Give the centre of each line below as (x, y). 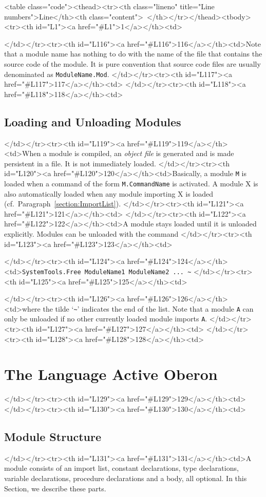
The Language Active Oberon (111, 374)
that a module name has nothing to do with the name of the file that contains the (133, 54)
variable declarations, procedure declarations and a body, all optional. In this (126, 478)
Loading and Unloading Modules (93, 121)
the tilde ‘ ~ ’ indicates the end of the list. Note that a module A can (148, 308)
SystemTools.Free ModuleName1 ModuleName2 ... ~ (107, 272)
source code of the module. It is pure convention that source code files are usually (132, 63)
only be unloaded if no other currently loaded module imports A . (106, 319)
